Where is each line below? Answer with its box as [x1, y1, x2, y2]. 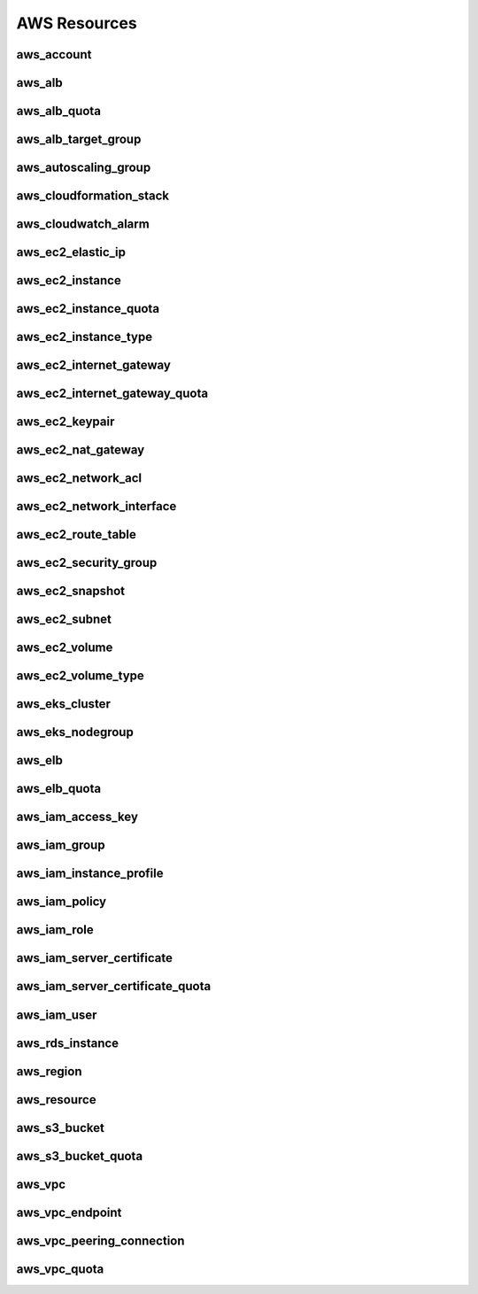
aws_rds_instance [16, 1035, 119, 1050]
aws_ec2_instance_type [16, 329, 153, 345]
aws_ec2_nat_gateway [16, 443, 145, 458]
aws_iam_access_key [16, 810, 139, 825]
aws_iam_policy [16, 895, 107, 910]
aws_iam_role [16, 922, 95, 938]
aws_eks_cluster [16, 696, 111, 712]
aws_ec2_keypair [16, 415, 115, 430]
